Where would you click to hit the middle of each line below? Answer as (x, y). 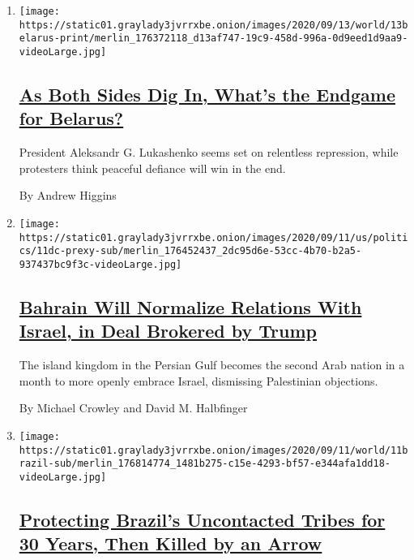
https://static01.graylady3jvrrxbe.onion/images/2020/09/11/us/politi (213, 237)
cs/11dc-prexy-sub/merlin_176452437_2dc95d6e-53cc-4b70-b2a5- (190, 251)
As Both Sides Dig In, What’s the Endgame (207, 95)
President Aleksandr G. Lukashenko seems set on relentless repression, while (209, 152)
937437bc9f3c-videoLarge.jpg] (100, 264)
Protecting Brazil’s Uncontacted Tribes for (202, 520)
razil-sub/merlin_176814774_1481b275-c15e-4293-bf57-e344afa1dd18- (205, 464)
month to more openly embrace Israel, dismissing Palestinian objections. (198, 380)
